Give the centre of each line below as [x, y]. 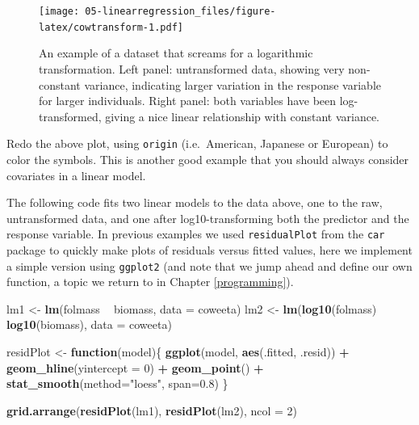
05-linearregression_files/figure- [180, 11]
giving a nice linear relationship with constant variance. [243, 116]
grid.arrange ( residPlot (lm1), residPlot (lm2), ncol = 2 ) [152, 410]
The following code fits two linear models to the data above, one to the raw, [195, 202]
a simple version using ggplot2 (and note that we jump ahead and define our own [209, 265]
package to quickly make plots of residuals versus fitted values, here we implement [209, 249]
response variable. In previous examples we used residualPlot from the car [196, 234]
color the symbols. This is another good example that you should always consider [208, 159]
